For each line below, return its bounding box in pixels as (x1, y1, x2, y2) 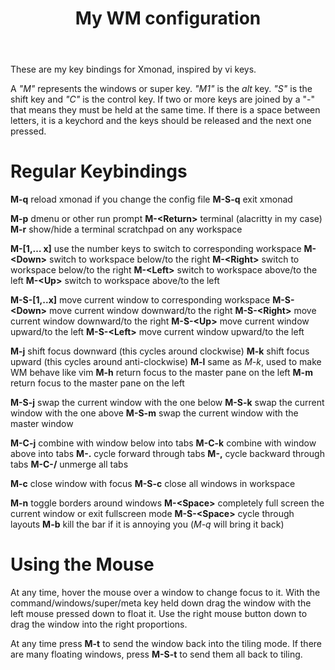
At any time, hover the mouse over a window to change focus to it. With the (10, 587, 321, 599)
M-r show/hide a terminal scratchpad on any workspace (10, 223, 243, 236)
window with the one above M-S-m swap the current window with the (10, 407, 299, 419)
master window (10, 418, 74, 430)
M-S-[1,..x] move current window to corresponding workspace (10, 294, 271, 306)
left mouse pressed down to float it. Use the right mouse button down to (10, 608, 308, 620)
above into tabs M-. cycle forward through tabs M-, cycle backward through (10, 448, 325, 460)
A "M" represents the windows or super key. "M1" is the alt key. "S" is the (10, 83, 313, 95)
